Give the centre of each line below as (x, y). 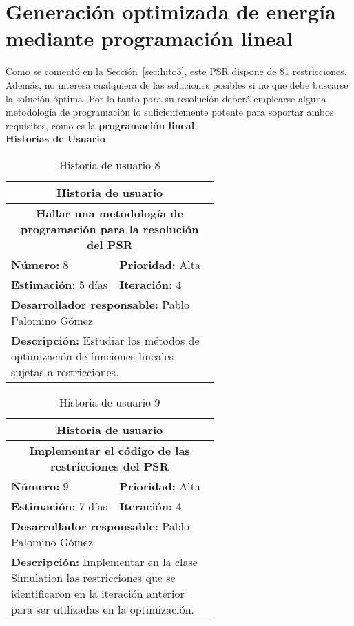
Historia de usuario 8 (110, 164)
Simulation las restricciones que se (93, 577)
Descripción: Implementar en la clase (104, 561)
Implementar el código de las (110, 450)
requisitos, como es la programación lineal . (102, 125)
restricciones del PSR (110, 466)
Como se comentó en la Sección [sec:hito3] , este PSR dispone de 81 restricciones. (176, 71)
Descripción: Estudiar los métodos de (105, 340)
